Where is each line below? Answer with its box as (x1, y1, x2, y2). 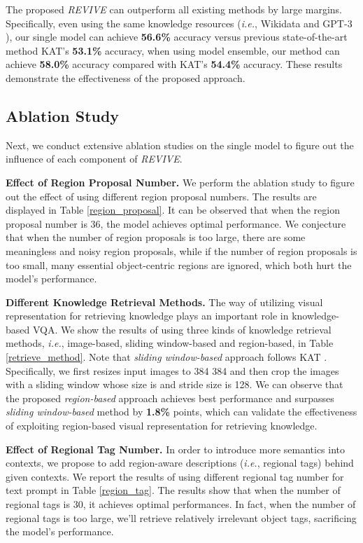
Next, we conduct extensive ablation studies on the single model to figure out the (6, 137, 354, 152)
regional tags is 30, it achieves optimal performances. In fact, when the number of (6, 497, 356, 511)
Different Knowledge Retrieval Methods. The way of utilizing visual (6, 294, 323, 309)
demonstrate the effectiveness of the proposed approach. (6, 70, 245, 85)
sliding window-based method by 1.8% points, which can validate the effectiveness (6, 404, 357, 419)
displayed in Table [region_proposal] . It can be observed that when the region (6, 202, 340, 217)
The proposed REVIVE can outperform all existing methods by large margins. (6, 2, 342, 16)
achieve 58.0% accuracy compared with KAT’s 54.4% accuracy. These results (6, 57, 343, 71)
